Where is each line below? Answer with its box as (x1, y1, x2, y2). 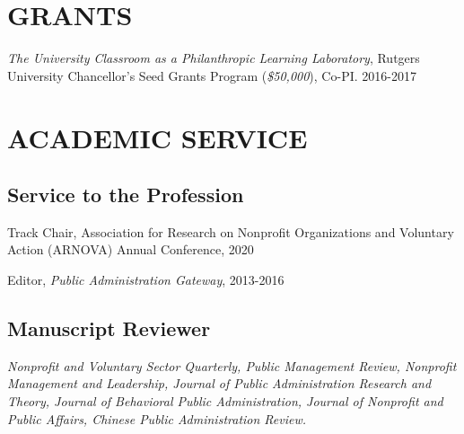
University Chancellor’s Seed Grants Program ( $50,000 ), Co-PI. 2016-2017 (7, 66, 416, 84)
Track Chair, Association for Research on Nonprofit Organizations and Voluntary (7, 222, 454, 241)
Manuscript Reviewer (7, 314, 211, 342)
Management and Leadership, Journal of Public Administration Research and (7, 374, 432, 393)
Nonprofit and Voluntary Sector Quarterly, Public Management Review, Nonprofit (7, 356, 457, 375)
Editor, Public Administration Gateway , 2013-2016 (7, 270, 285, 289)
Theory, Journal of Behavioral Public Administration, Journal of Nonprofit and (7, 392, 443, 411)
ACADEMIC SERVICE (7, 119, 308, 155)
